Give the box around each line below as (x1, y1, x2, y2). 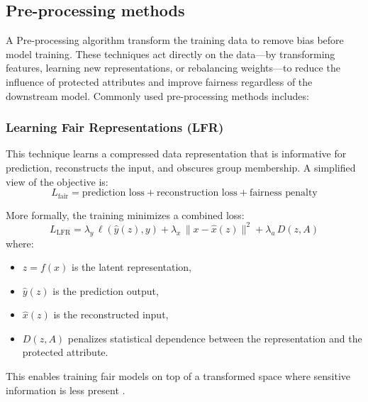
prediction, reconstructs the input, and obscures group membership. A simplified (6, 160, 356, 174)
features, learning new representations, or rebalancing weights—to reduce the (6, 60, 340, 75)
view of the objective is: (6, 174, 108, 189)
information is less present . (6, 382, 126, 397)
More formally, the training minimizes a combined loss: (6, 207, 245, 222)
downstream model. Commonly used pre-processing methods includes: (6, 88, 309, 103)
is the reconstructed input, (53, 307, 169, 322)
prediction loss (82, 188, 145, 199)
